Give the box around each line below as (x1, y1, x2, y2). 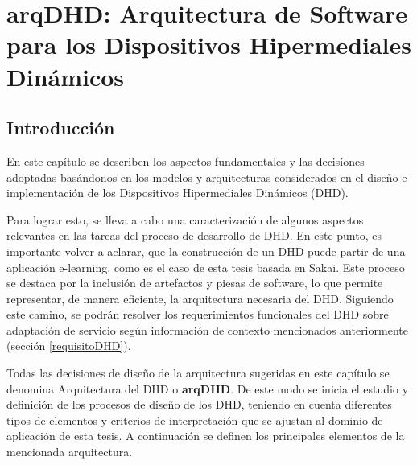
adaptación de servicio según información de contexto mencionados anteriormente (6, 321, 408, 338)
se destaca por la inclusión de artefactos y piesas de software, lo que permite (6, 274, 383, 291)
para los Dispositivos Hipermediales (6, 28, 412, 61)
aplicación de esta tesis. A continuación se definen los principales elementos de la (6, 427, 405, 444)
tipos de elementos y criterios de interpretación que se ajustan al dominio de (6, 411, 383, 428)
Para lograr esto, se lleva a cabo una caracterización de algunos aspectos (6, 211, 364, 228)
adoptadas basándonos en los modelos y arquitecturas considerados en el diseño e (6, 168, 407, 185)
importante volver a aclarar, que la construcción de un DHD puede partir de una (6, 242, 406, 259)
